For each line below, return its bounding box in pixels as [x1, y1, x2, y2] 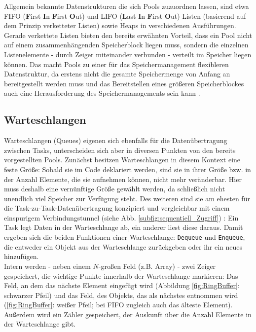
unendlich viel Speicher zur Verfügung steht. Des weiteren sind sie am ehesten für [4, 193, 250, 203]
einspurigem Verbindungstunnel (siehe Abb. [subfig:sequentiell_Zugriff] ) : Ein [4, 212, 239, 222]
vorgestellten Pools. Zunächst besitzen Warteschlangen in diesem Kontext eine [4, 154, 241, 165]
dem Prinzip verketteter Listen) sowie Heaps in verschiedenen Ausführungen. [4, 20, 236, 31]
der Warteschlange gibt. [4, 319, 76, 329]
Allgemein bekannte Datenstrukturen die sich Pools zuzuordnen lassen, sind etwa [4, 1, 249, 11]
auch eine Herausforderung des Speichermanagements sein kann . [4, 88, 200, 98]
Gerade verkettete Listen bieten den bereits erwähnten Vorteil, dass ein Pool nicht [4, 30, 253, 40]
